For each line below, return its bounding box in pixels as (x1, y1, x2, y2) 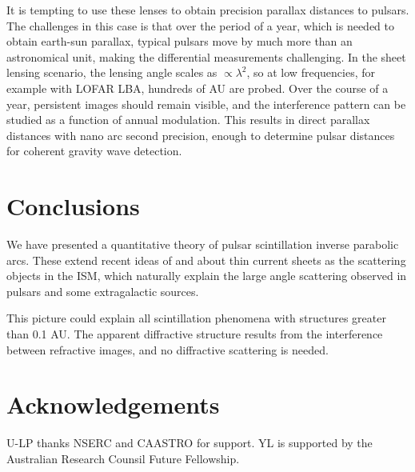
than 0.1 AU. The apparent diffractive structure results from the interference (6, 326, 383, 342)
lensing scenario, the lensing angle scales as (6, 64, 217, 81)
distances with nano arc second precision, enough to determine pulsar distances (6, 126, 395, 143)
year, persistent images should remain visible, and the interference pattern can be (6, 95, 406, 112)
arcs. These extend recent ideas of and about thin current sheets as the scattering (6, 251, 406, 268)
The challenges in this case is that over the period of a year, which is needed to (6, 17, 395, 34)
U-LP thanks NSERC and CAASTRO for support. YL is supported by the (6, 434, 373, 451)
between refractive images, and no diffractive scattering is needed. (6, 341, 329, 358)
